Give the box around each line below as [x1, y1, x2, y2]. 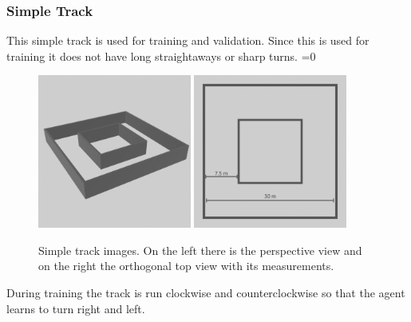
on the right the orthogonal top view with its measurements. [38, 257, 334, 274]
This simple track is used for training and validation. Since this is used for [6, 32, 370, 49]
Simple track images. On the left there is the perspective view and [38, 241, 362, 258]
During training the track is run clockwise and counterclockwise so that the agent [6, 284, 405, 300]
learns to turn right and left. [6, 300, 145, 316]
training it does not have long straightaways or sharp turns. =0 [6, 47, 316, 64]
